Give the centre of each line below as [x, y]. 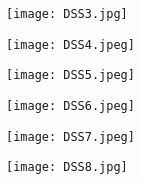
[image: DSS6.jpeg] [70, 105]
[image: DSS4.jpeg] [70, 44]
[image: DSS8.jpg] [67, 167]
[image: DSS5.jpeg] [70, 75]
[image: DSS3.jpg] [67, 14]
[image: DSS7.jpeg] [70, 136]
